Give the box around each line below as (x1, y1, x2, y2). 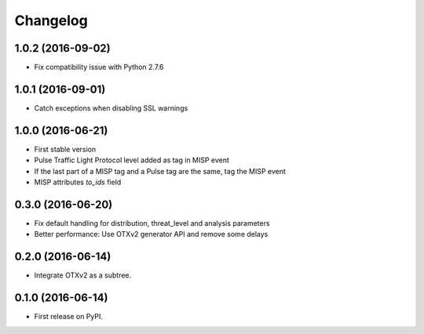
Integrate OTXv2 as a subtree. (34, 270, 132, 280)
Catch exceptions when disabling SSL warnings (34, 103, 188, 113)
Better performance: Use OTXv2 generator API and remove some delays (34, 230, 269, 239)
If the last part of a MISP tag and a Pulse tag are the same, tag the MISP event (34, 166, 287, 176)
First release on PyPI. (34, 312, 104, 321)
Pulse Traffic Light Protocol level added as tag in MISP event (34, 155, 229, 165)
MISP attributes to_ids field (34, 177, 122, 187)
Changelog (14, 12, 88, 29)
